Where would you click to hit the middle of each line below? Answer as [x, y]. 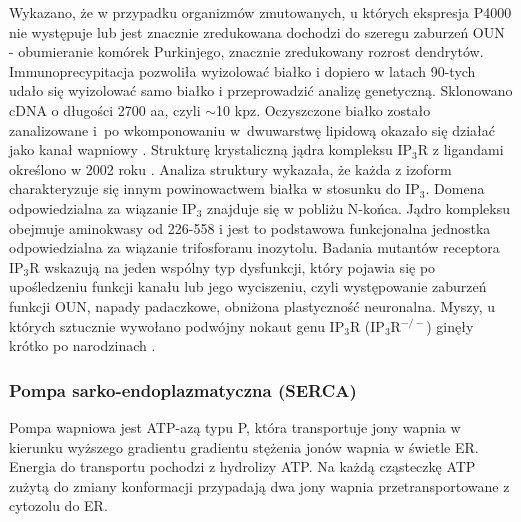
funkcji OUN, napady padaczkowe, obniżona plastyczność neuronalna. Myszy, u [252, 305]
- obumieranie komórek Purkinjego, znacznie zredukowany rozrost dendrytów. [246, 51]
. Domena [455, 188]
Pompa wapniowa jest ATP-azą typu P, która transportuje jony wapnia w [235, 426]
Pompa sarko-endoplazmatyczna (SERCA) [183, 389]
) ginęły [450, 325]
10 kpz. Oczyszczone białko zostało [323, 109]
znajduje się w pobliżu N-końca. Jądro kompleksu [358, 207]
